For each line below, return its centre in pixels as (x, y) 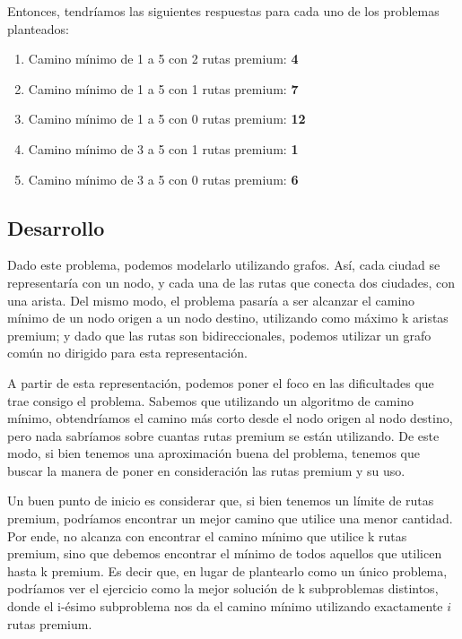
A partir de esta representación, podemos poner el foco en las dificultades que (221, 382)
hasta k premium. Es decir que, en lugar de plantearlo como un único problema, (227, 570)
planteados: (38, 28)
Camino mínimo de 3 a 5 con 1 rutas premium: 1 (163, 148)
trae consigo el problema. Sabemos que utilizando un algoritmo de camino (210, 400)
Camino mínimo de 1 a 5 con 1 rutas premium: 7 (163, 88)
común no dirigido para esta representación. (127, 353)
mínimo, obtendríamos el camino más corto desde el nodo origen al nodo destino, (230, 418)
